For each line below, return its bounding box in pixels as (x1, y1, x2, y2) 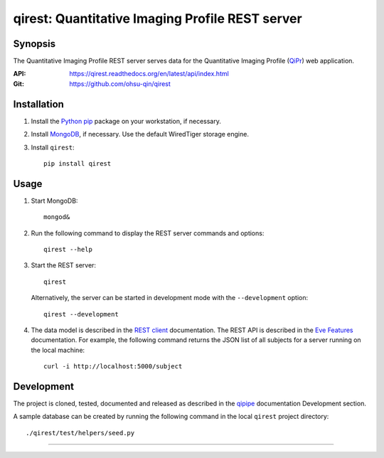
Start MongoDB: (31, 196, 78, 205)
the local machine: (31, 346, 85, 354)
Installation (13, 98, 64, 110)
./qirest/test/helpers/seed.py (26, 429, 135, 437)
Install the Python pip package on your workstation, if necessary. (31, 117, 222, 125)
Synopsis (13, 38, 56, 50)
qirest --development (43, 310, 119, 318)
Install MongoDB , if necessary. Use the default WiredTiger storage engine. (31, 130, 249, 139)
